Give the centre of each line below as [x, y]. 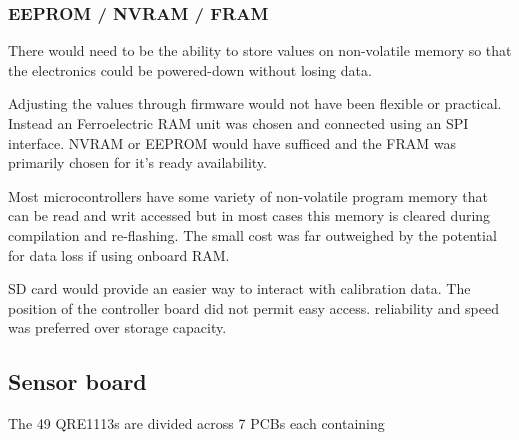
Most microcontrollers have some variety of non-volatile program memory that [248, 195]
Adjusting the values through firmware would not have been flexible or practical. [255, 103]
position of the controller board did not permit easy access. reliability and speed [253, 307]
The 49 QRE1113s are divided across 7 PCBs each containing [196, 423]
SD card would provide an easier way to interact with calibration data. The [239, 288]
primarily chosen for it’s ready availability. [137, 162]
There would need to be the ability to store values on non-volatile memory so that [260, 50]
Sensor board [77, 381]
